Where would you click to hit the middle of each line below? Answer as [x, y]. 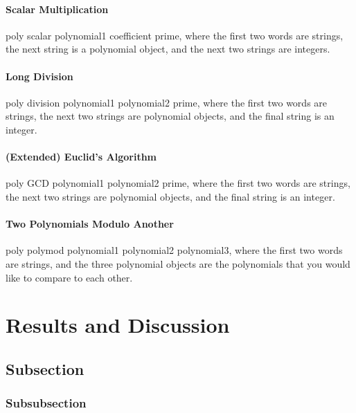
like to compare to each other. [69, 277]
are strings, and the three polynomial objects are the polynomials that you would [178, 263]
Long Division [39, 76]
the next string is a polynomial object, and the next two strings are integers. [168, 49]
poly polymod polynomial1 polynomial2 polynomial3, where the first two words [174, 250]
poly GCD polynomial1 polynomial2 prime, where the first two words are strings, [178, 183]
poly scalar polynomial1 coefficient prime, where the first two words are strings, [175, 35]
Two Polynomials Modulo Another [90, 224]
